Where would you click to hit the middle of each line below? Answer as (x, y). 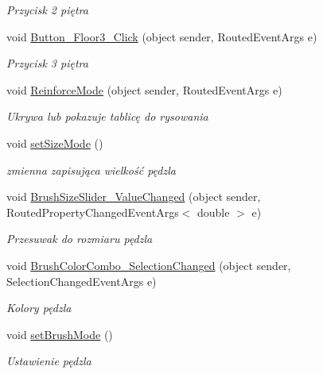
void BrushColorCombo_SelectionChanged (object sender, (149, 265)
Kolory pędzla (39, 308)
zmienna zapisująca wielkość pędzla (91, 170)
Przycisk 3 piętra (47, 63)
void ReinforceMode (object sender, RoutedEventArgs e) (144, 89)
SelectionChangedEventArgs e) (82, 281)
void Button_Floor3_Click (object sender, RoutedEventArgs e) (162, 36)
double (213, 212)
